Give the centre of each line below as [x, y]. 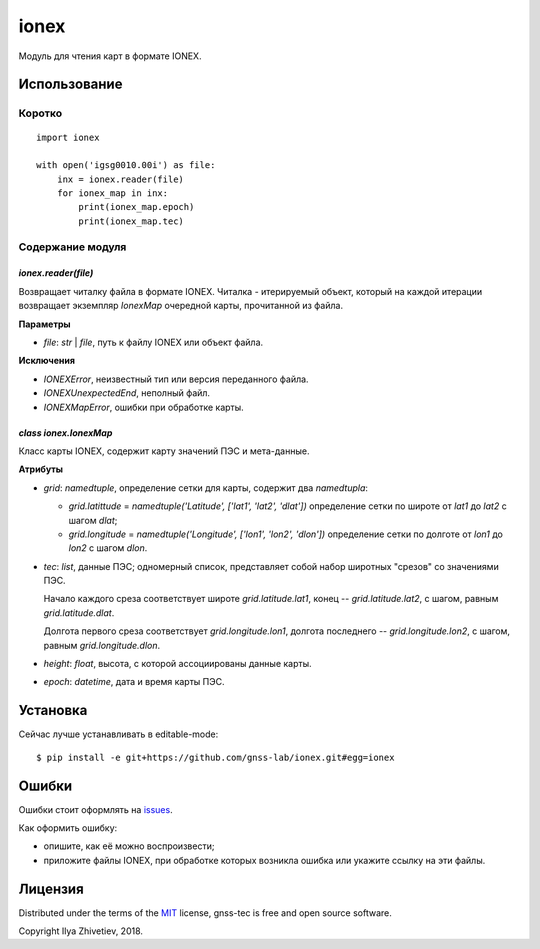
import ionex [68, 137]
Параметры [44, 324]
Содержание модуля [72, 247]
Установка [53, 710]
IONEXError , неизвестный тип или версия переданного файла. [176, 379]
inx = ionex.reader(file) [120, 179]
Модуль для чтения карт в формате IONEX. [110, 56]
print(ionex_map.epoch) [136, 207]
